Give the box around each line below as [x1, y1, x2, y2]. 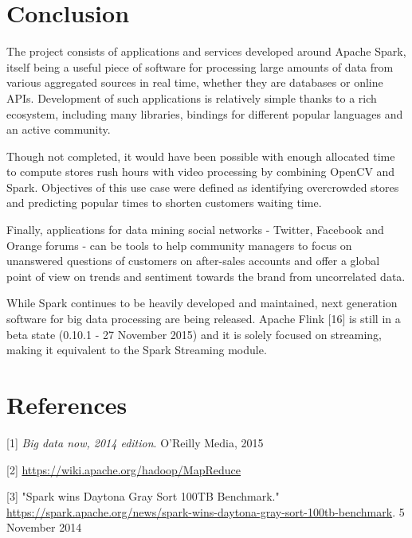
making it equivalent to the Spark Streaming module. [6, 341, 267, 358]
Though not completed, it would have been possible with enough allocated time [6, 147, 395, 164]
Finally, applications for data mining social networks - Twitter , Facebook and [6, 221, 384, 238]
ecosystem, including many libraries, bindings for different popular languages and [6, 105, 403, 122]
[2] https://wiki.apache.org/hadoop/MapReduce [6, 461, 241, 478]
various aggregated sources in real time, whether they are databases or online [6, 74, 383, 91]
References [6, 388, 128, 420]
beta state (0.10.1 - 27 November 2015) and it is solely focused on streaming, [6, 326, 382, 342]
